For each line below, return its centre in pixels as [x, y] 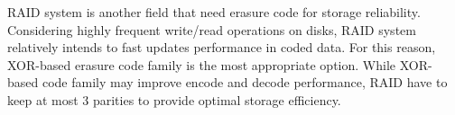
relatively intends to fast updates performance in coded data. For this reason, [222, 47]
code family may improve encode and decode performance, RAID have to [245, 82]
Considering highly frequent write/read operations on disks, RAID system [212, 29]
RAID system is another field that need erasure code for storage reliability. [214, 12]
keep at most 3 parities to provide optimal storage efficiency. [174, 99]
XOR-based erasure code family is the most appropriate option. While [201, 64]
